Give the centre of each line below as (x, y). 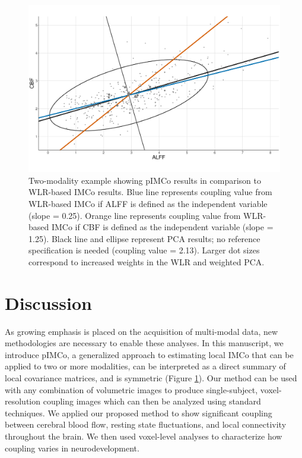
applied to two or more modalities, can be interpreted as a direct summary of (145, 366)
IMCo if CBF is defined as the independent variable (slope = (162, 227)
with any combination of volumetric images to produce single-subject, (131, 389)
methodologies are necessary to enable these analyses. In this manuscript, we (144, 343)
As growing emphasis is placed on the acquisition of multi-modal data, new (142, 331)
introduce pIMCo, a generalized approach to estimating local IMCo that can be (149, 354)
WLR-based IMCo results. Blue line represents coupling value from (150, 192)
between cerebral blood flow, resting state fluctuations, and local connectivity (146, 424)
